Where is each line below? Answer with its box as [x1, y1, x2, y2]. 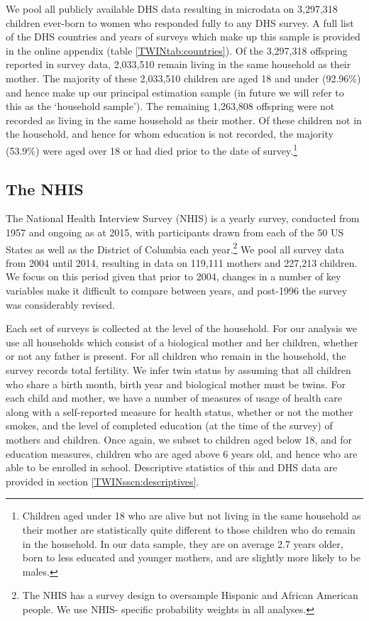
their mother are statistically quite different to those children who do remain [22, 522, 356, 537]
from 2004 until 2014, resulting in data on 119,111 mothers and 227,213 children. [6, 255, 358, 270]
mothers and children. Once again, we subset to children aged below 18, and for [6, 432, 353, 446]
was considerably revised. [6, 297, 115, 312]
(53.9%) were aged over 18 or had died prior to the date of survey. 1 [6, 141, 297, 158]
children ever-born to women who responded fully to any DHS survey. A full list [6, 15, 354, 30]
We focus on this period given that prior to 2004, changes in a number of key [6, 269, 341, 284]
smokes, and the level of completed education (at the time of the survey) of [6, 418, 333, 433]
